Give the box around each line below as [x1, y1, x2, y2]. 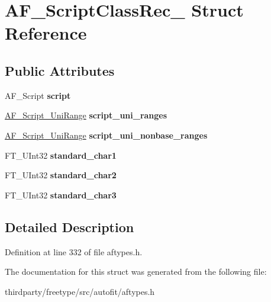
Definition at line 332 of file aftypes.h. [5, 245, 143, 258]
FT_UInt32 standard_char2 [5, 169, 117, 181]
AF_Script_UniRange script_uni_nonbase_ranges [5, 128, 208, 141]
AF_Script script [5, 89, 71, 101]
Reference [5, 21, 87, 45]
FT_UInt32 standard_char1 [5, 149, 117, 161]
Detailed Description [5, 217, 134, 236]
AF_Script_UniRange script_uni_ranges [5, 109, 167, 121]
